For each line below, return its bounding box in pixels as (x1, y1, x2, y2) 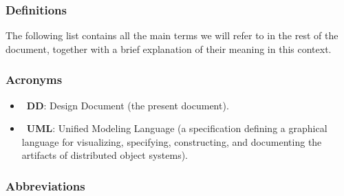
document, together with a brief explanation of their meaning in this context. (6, 41, 332, 56)
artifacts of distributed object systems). (21, 148, 188, 162)
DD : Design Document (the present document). (26, 98, 229, 112)
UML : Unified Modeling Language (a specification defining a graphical (26, 121, 327, 135)
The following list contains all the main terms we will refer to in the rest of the (6, 28, 338, 43)
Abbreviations (6, 177, 85, 194)
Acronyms (6, 71, 63, 88)
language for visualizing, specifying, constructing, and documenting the (21, 134, 322, 149)
